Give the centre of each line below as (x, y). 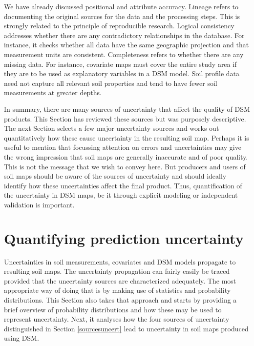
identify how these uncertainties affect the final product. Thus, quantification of (123, 185)
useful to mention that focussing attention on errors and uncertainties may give (123, 147)
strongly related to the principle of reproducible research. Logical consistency (119, 26)
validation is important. (39, 204)
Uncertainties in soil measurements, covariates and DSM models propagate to (120, 261)
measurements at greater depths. (53, 92)
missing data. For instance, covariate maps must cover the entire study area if (120, 64)
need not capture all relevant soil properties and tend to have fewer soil (111, 83)
